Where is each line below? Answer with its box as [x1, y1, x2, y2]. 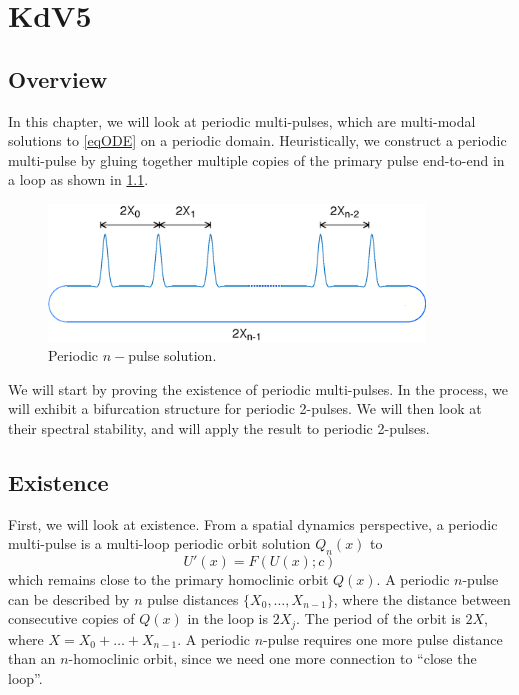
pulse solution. [128, 345, 217, 366]
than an [8, 648, 56, 669]
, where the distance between [333, 588, 511, 609]
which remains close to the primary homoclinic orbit [8, 569, 329, 590]
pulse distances [147, 588, 239, 609]
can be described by [8, 588, 130, 609]
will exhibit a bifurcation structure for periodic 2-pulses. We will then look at [8, 398, 482, 419]
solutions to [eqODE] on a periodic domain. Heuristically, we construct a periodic [8, 130, 507, 151]
